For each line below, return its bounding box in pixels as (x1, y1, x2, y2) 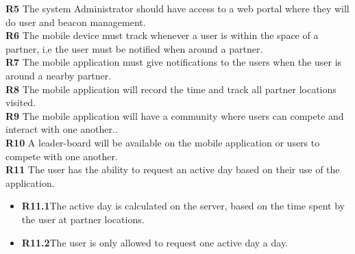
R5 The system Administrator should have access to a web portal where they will (5, 1, 350, 15)
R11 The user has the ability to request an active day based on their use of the (5, 162, 340, 177)
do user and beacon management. (5, 14, 146, 29)
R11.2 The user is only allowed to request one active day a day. (21, 235, 289, 249)
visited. (5, 95, 36, 110)
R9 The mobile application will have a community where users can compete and (5, 108, 344, 123)
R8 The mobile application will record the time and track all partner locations (5, 81, 336, 96)
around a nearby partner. (5, 68, 112, 82)
